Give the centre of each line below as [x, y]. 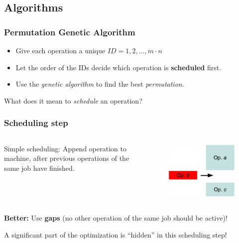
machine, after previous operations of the [67, 158]
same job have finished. [39, 168]
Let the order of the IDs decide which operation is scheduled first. [119, 67]
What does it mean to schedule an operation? [73, 100]
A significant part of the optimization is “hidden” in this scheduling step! [116, 234]
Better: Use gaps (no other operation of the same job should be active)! [116, 218]
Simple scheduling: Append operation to [65, 148]
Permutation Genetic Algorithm [70, 32]
